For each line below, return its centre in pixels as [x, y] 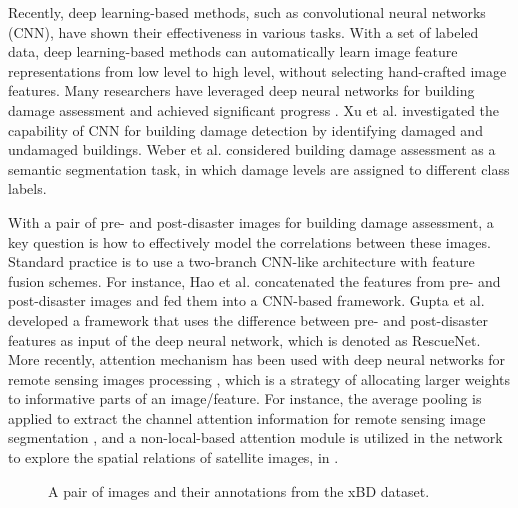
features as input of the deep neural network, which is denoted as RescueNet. [244, 339]
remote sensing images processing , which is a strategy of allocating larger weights [259, 378]
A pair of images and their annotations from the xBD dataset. [239, 490]
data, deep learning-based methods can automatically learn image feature [233, 51]
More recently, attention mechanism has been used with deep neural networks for [257, 359]
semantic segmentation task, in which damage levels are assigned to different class [259, 168]
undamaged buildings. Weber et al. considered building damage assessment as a [252, 149]
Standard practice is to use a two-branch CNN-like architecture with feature [241, 261]
